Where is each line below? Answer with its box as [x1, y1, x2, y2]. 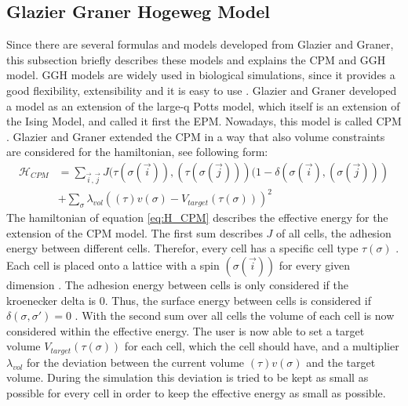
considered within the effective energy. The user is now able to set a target [6, 322, 365, 339]
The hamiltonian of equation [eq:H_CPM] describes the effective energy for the [6, 209, 388, 226]
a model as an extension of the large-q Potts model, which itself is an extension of [6, 97, 400, 114]
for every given [279, 257, 351, 274]
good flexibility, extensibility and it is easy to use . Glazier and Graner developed [6, 82, 397, 98]
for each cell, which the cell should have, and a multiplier [124, 338, 399, 354]
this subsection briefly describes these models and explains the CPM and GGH [6, 51, 386, 67]
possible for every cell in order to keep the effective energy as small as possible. [6, 385, 386, 401]
